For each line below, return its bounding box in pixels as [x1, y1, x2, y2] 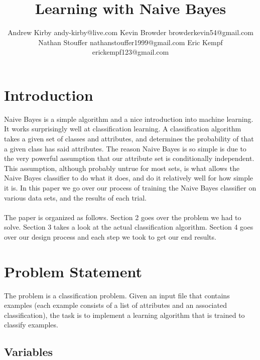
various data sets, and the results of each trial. [4, 192, 147, 203]
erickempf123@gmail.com [92, 47, 169, 57]
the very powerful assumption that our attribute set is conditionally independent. [4, 153, 254, 163]
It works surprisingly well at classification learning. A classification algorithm [4, 123, 241, 134]
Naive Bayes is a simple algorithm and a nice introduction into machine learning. [4, 113, 253, 124]
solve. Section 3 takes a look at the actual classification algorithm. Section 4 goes [4, 222, 253, 232]
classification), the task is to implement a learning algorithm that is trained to [4, 309, 245, 320]
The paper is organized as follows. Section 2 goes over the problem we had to [4, 212, 241, 222]
